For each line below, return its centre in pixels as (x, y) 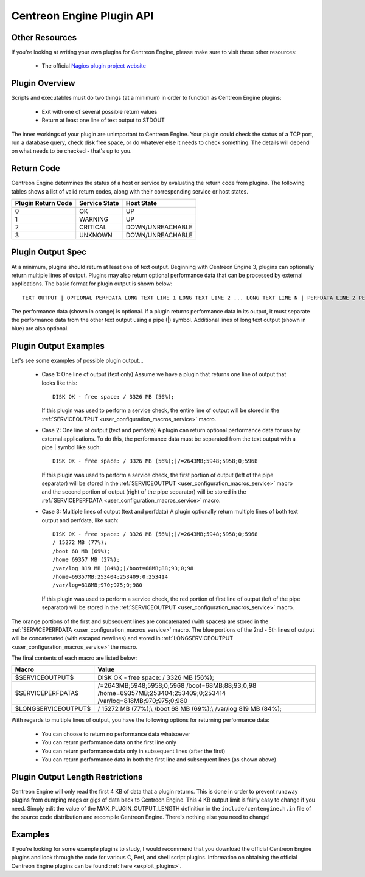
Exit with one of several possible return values (99, 111)
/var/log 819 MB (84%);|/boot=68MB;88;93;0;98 (123, 568)
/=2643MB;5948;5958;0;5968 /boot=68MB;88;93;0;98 (177, 686)
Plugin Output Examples (58, 346)
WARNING (94, 219)
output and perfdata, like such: (80, 520)
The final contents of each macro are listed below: (74, 658)
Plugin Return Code (43, 203)
